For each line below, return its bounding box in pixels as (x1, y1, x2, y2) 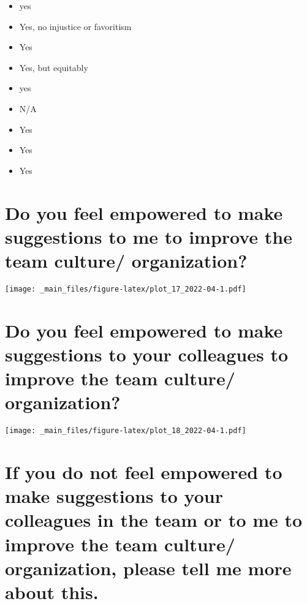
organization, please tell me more (5, 555, 292, 580)
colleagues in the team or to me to (5, 507, 303, 532)
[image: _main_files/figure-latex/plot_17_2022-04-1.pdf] (5, 284, 246, 293)
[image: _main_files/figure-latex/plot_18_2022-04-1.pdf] (5, 426, 246, 436)
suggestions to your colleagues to (5, 341, 289, 366)
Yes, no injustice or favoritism (19, 20, 132, 32)
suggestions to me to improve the (5, 224, 293, 249)
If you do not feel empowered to (5, 459, 282, 485)
